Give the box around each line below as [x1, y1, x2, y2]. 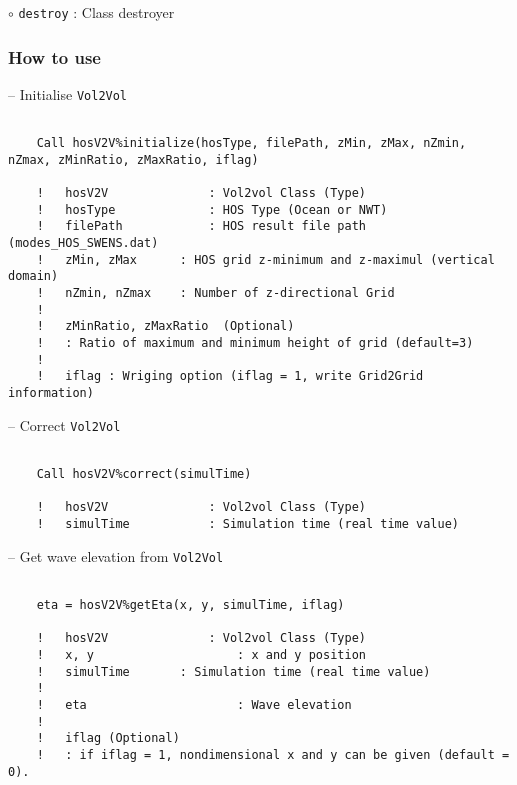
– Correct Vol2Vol [8, 414, 121, 435]
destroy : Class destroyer [18, 2, 175, 22]
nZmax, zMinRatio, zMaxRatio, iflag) [8, 152, 259, 167]
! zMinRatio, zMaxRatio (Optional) [36, 319, 295, 334]
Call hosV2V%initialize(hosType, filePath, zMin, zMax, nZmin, [36, 136, 467, 151]
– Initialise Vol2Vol [8, 83, 128, 104]
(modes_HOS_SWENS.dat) [8, 236, 159, 251]
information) [8, 386, 94, 401]
